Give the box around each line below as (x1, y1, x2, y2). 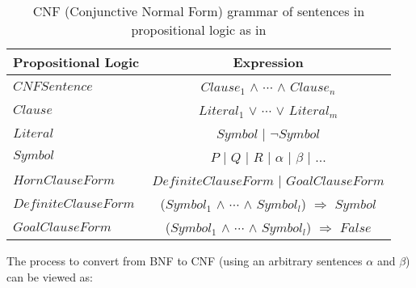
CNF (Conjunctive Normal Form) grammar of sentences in (32, 2, 365, 20)
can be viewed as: (6, 268, 94, 285)
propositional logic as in (131, 20, 267, 39)
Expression (233, 53, 304, 71)
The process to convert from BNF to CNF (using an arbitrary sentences (6, 252, 363, 269)
